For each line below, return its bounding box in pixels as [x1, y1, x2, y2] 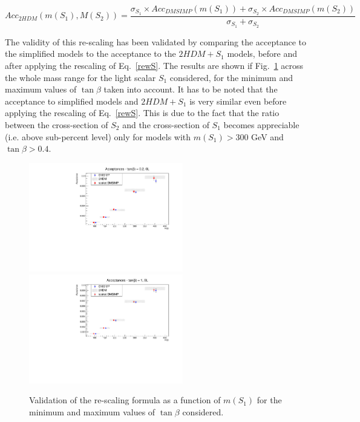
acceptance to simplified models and [5, 94, 139, 107]
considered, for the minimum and [169, 71, 293, 83]
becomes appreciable [223, 118, 299, 131]
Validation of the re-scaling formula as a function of [29, 394, 221, 406]
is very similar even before [189, 94, 287, 107]
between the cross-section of [5, 118, 108, 131]
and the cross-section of [122, 118, 209, 131]
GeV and [251, 130, 284, 143]
